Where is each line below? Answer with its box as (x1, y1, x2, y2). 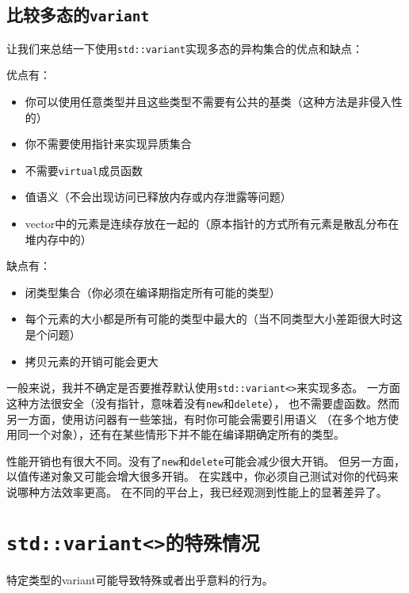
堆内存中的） (25, 230, 92, 247)
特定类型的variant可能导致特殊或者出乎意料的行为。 (6, 571, 273, 587)
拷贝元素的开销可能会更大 (25, 352, 159, 369)
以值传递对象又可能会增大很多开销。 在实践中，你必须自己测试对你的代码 (6, 468, 388, 485)
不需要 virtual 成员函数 (25, 162, 143, 178)
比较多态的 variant (6, 2, 150, 27)
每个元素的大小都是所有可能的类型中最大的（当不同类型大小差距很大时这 (25, 310, 403, 327)
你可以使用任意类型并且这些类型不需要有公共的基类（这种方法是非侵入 (25, 93, 392, 110)
